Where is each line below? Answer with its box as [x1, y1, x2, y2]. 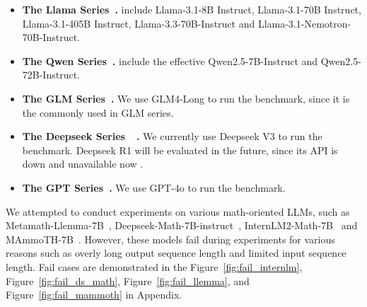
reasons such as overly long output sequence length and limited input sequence [6, 245, 346, 260]
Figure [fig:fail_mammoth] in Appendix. [6, 287, 182, 302]
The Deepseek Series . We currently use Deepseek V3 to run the [22, 129, 322, 144]
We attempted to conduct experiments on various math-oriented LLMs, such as [6, 204, 350, 219]
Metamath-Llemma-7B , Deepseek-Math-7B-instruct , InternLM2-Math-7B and [6, 218, 358, 233]
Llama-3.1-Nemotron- [257, 16, 351, 30]
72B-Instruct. [22, 67, 80, 82]
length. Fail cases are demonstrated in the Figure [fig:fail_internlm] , [6, 259, 303, 274]
